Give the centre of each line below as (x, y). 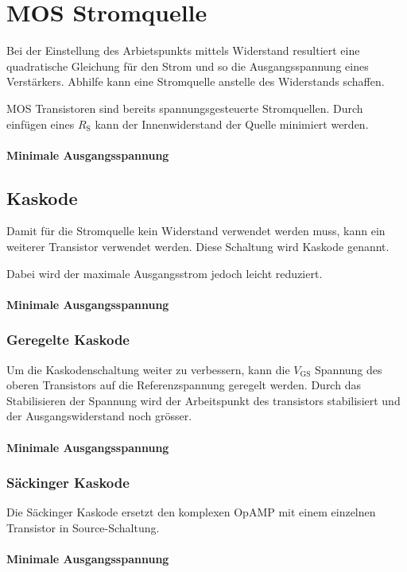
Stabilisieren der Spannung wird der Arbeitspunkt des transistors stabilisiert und (203, 400)
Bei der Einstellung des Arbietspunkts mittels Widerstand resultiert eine (183, 50)
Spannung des (349, 369)
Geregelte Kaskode (68, 340)
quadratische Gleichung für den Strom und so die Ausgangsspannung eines (188, 66)
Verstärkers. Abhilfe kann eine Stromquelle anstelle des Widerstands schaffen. (196, 81)
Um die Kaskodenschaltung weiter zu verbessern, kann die (148, 369)
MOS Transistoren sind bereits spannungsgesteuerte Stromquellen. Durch (185, 108)
